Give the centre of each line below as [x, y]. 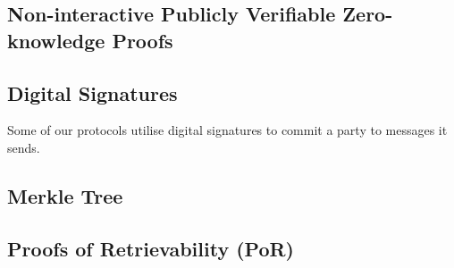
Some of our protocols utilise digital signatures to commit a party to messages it [227, 130]
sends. [24, 147]
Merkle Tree [65, 195]
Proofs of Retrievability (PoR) [151, 248]
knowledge [56, 40]
